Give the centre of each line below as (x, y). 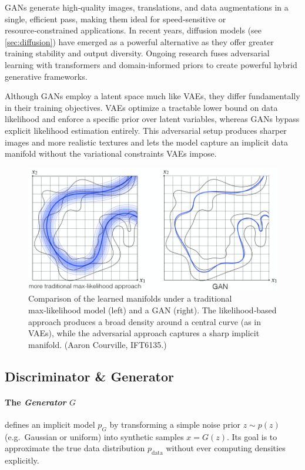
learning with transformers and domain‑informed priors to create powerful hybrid (151, 64)
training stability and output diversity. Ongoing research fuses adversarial (137, 53)
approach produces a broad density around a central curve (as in (145, 321)
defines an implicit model (50, 425)
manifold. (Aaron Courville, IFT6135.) (98, 344)
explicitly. (22, 460)
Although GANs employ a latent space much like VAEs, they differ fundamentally (152, 96)
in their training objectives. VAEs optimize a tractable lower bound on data (141, 107)
